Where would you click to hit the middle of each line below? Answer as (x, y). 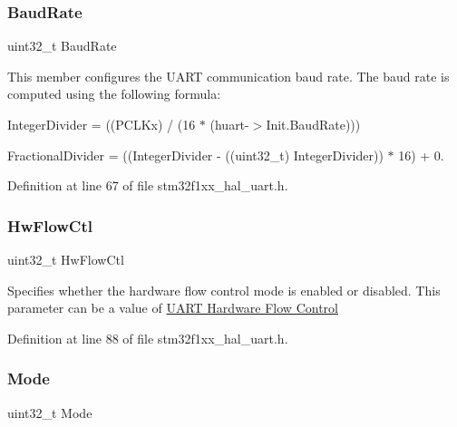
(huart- (229, 124)
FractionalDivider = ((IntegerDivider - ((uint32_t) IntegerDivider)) (195, 155)
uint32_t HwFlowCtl (66, 259)
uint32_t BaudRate (62, 46)
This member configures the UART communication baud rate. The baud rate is (228, 76)
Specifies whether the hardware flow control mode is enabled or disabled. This (224, 290)
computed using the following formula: (114, 94)
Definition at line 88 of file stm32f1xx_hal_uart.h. (148, 338)
